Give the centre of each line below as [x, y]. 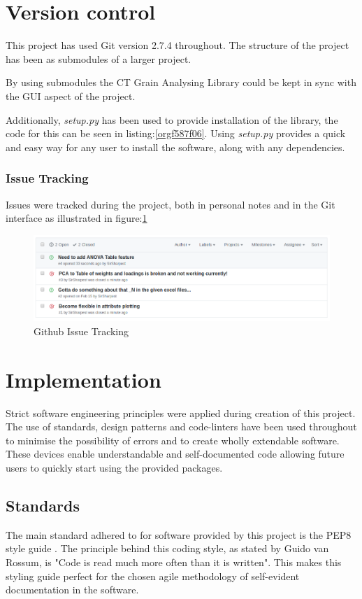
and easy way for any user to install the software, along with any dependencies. [175, 147]
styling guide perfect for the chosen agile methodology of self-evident [153, 576]
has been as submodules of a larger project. [99, 58]
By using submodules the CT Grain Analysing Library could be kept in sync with [181, 82]
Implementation [84, 379]
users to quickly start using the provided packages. [114, 467]
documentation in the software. [72, 590]
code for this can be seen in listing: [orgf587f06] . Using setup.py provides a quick [176, 133]
